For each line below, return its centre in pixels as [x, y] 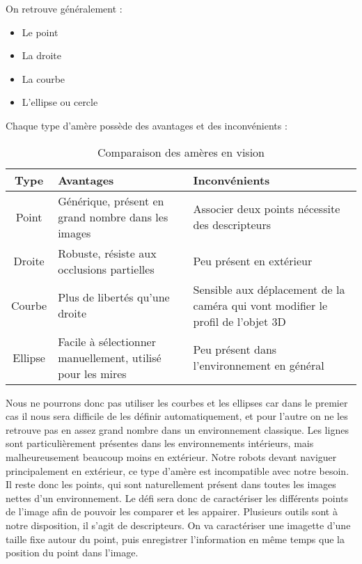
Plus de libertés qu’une [114, 297]
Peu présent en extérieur [253, 261]
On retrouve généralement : [64, 8]
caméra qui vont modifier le [260, 305]
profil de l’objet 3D [239, 321]
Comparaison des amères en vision [181, 152]
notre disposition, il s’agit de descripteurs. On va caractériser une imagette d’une [178, 525]
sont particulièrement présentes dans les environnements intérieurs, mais [160, 443]
